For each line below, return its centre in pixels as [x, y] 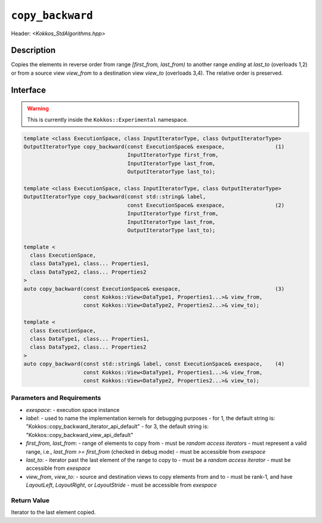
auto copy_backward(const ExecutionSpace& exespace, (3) [154, 289]
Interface [28, 90]
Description [33, 50]
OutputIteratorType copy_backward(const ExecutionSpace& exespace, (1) [154, 147]
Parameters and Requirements [56, 398]
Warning [38, 109]
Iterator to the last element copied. [53, 512]
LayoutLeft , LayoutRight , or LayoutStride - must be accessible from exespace [121, 485]
